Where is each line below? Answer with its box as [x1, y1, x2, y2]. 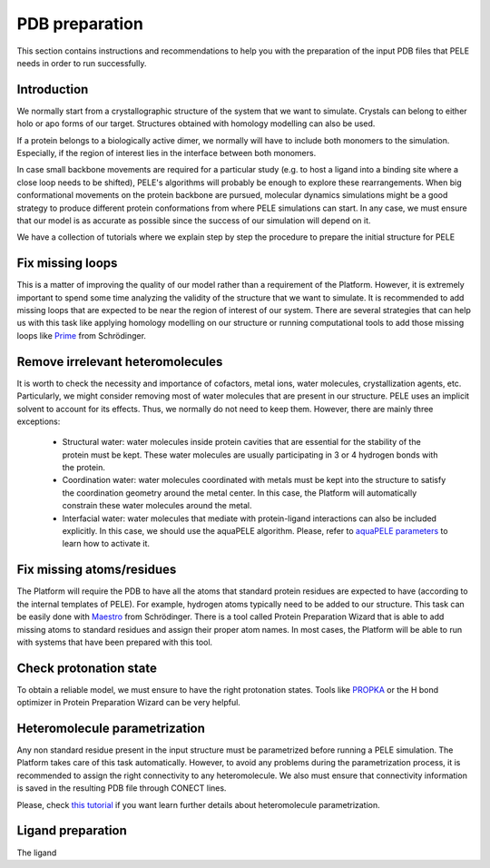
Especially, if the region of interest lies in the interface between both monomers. [16, 148, 317, 159]
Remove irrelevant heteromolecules [16, 354, 223, 370]
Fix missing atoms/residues [16, 562, 177, 577]
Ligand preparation [16, 823, 127, 839]
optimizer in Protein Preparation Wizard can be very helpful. [16, 697, 240, 708]
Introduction [16, 82, 89, 97]
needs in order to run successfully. [16, 57, 147, 68]
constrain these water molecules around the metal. [62, 500, 253, 511]
